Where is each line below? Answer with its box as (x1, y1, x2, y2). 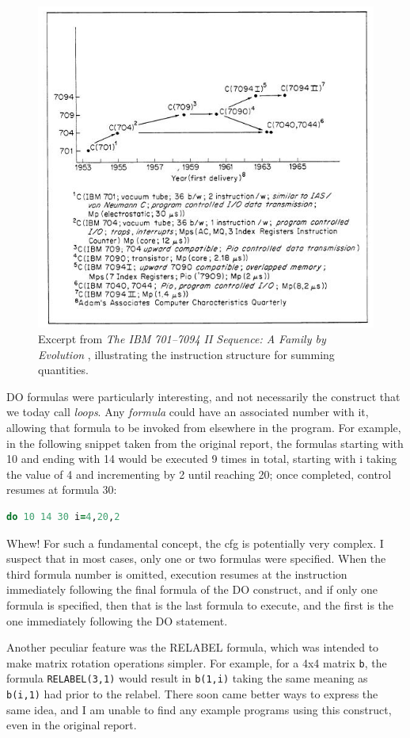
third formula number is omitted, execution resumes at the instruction (6, 565, 347, 582)
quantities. (38, 361, 89, 378)
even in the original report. (6, 717, 137, 733)
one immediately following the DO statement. (6, 612, 228, 629)
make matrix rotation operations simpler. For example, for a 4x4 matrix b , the (6, 654, 387, 671)
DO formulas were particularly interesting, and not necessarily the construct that (6, 388, 401, 404)
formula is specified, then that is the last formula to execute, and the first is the (6, 596, 394, 613)
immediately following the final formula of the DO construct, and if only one (6, 581, 378, 598)
